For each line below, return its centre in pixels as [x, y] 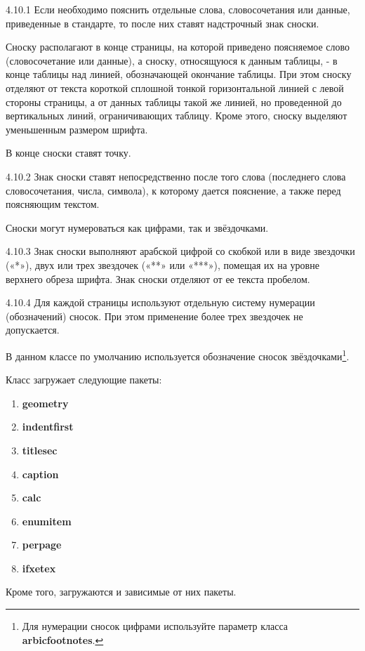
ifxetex [39, 568]
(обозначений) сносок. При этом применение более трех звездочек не [154, 316]
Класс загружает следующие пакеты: [84, 380]
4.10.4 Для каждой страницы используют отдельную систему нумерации [160, 302]
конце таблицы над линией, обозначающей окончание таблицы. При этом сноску [179, 74]
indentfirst [48, 427]
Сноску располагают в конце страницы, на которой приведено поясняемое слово [178, 47]
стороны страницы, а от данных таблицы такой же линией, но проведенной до [174, 101]
